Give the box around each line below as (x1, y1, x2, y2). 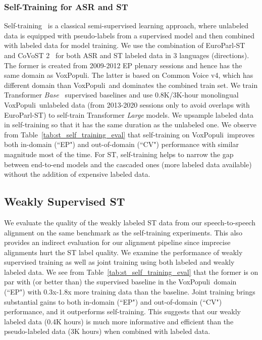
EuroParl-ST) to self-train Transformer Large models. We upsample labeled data (4, 109, 253, 120)
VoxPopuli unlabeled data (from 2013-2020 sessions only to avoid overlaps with (4, 99, 250, 110)
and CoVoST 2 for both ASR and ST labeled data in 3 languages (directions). (4, 50, 249, 60)
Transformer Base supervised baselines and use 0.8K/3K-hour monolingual (4, 89, 239, 100)
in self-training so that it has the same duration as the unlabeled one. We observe (4, 119, 256, 130)
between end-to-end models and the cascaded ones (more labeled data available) (4, 159, 252, 169)
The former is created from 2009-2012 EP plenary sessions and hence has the (4, 60, 242, 70)
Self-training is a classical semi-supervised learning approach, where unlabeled (4, 20, 249, 31)
